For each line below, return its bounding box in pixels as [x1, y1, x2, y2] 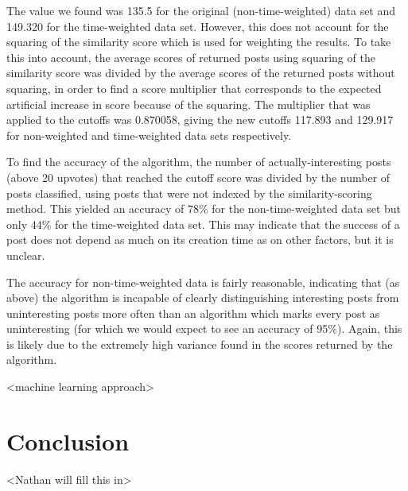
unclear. [6, 246, 45, 263]
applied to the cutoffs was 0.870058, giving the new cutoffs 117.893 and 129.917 [6, 111, 394, 128]
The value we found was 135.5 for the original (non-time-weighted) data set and [6, 2, 396, 18]
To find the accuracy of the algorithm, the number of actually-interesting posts [6, 153, 391, 170]
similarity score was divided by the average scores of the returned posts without [6, 64, 395, 81]
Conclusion [6, 424, 130, 457]
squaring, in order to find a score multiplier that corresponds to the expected [6, 79, 382, 96]
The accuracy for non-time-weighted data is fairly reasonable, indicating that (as [6, 273, 400, 290]
